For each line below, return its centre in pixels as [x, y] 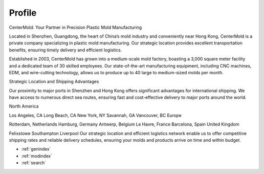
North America [24, 106]
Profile [23, 13]
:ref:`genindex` [36, 149]
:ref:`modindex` [37, 156]
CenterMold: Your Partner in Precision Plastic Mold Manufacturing [75, 27]
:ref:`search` [34, 163]
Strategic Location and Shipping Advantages [54, 82]
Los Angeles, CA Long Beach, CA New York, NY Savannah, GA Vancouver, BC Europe [95, 115]
